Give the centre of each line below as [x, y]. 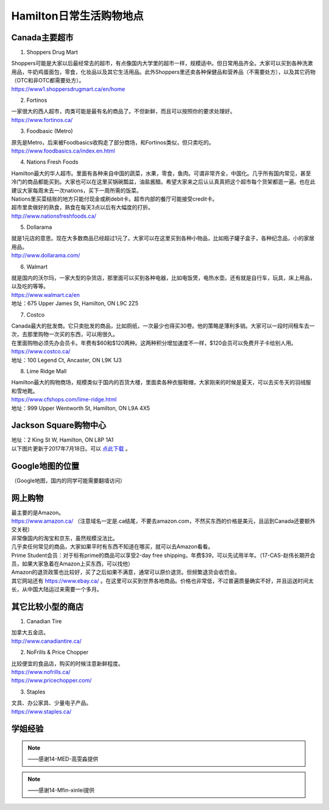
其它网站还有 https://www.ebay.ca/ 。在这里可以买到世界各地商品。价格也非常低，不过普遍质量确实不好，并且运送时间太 [162, 581]
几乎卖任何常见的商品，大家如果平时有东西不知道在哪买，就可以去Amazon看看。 [112, 547]
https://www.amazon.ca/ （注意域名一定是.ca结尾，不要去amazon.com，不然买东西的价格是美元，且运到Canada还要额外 [163, 521]
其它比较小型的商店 [47, 607]
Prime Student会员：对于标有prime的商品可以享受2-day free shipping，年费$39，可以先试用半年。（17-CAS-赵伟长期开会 [163, 555]
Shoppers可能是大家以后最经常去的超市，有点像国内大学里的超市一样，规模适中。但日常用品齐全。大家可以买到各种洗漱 [162, 63]
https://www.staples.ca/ [41, 711]
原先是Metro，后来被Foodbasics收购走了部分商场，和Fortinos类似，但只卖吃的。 [113, 142]
